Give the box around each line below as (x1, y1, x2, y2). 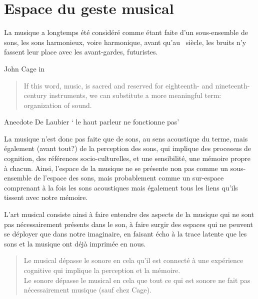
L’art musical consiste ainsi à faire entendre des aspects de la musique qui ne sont (4, 209, 254, 219)
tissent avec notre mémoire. (4, 192, 88, 202)
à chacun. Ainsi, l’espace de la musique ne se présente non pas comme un (4, 162, 228, 173)
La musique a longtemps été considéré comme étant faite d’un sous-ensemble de (4, 27, 248, 37)
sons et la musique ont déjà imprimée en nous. (4, 238, 146, 248)
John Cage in (4, 63, 45, 73)
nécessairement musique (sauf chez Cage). (23, 284, 151, 295)
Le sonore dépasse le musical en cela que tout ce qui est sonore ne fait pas (23, 274, 250, 285)
